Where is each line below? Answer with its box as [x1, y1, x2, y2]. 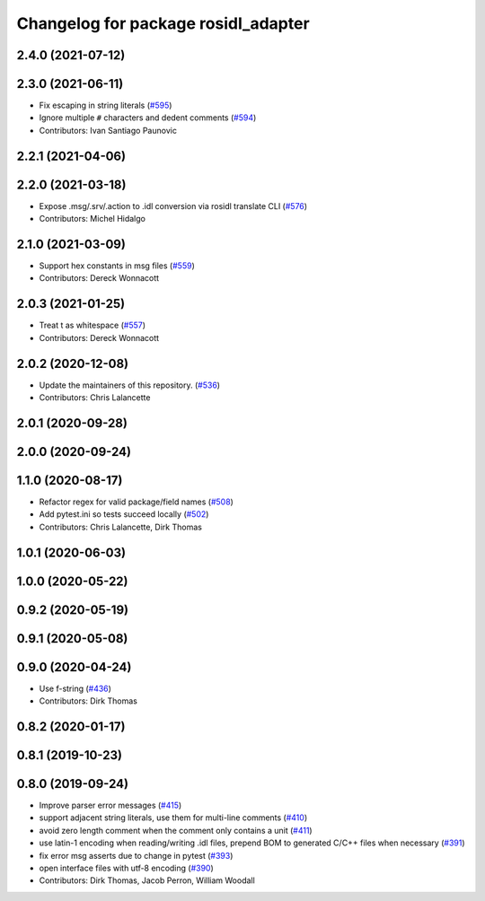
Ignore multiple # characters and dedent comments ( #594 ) [39, 112, 257, 123]
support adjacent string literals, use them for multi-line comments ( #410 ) [39, 812, 308, 823]
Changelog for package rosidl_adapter [16, 13, 310, 33]
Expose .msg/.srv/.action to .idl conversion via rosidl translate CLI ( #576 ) [39, 200, 308, 211]
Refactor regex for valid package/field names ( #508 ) [39, 496, 234, 507]
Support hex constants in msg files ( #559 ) [39, 260, 195, 271]
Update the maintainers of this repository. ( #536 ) [39, 380, 220, 390]
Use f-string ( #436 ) [39, 683, 112, 694]
